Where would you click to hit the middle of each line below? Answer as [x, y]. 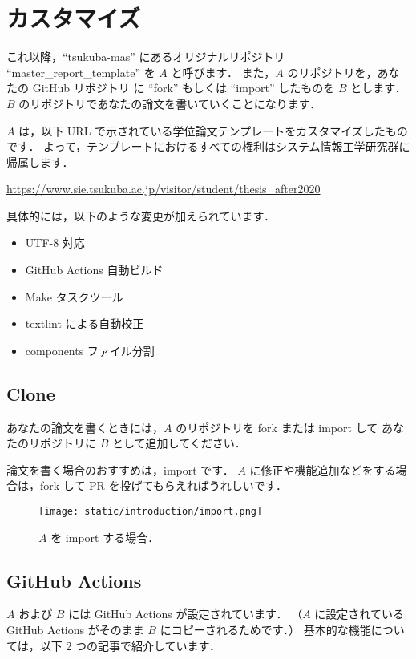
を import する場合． [105, 537]
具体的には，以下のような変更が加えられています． [141, 215]
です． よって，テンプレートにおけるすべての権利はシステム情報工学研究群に [208, 146]
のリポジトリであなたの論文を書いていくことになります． [170, 103]
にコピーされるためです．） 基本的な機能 [265, 630]
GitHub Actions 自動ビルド [94, 270]
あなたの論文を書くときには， [85, 427]
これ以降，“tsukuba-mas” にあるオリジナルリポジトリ [146, 57]
